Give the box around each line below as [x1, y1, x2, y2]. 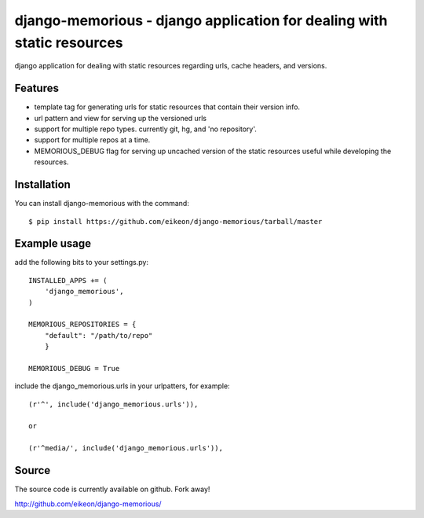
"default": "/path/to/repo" [44, 331, 153, 340]
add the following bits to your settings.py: [14, 258, 149, 267]
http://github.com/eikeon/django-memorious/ [14, 499, 162, 509]
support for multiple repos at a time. [34, 135, 151, 145]
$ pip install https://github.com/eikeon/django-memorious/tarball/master [28, 217, 323, 226]
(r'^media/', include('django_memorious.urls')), [28, 444, 224, 453]
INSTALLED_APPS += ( [28, 276, 108, 285]
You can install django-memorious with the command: [14, 199, 190, 208]
